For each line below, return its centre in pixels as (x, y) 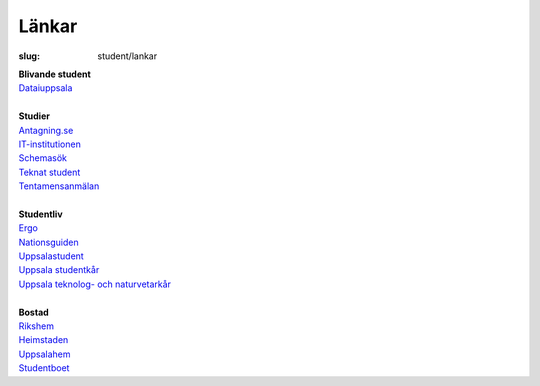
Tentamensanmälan (59, 186)
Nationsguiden (48, 242)
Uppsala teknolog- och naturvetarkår (95, 284)
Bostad (33, 312)
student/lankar (127, 56)
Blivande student (55, 74)
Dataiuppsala (45, 88)
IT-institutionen (50, 144)
